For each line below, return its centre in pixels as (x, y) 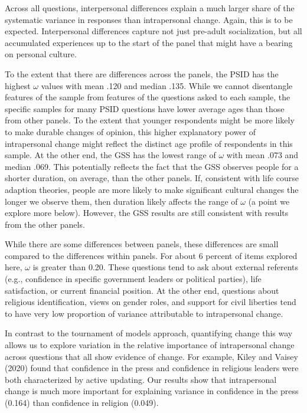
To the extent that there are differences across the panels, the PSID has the (142, 73)
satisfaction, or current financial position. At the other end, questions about (142, 290)
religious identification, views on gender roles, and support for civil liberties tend (151, 302)
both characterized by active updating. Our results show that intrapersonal (141, 379)
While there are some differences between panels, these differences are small (142, 244)
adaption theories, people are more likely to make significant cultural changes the (152, 189)
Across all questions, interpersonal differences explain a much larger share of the (150, 8)
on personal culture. (41, 54)
